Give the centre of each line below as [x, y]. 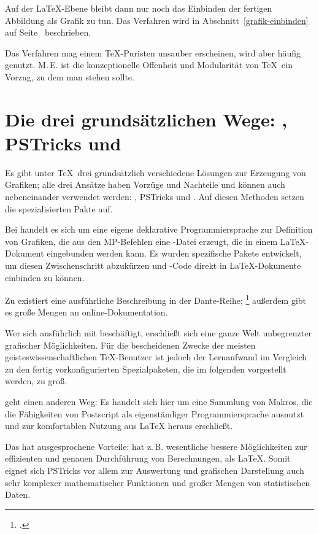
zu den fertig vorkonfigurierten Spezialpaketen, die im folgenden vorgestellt [146, 369]
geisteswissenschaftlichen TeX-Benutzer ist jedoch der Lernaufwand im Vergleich [156, 357]
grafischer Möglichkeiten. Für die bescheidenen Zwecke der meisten [130, 345]
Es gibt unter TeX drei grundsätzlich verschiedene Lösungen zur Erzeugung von [156, 172]
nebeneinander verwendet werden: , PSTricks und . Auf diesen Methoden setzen [155, 197]
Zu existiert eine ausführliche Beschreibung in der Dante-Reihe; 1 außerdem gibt [156, 299]
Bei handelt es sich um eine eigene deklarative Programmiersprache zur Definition [159, 229]
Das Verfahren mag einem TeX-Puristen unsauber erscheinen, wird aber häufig [153, 52]
